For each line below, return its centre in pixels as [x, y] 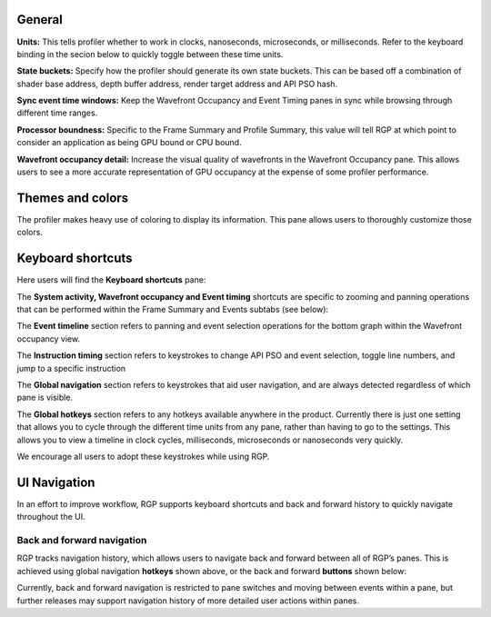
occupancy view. [49, 338]
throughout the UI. [51, 517]
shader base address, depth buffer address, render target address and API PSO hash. [177, 84]
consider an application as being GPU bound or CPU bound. [129, 143]
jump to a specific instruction [71, 368]
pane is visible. [45, 398]
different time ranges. [57, 113]
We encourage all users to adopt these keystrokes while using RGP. [143, 456]
